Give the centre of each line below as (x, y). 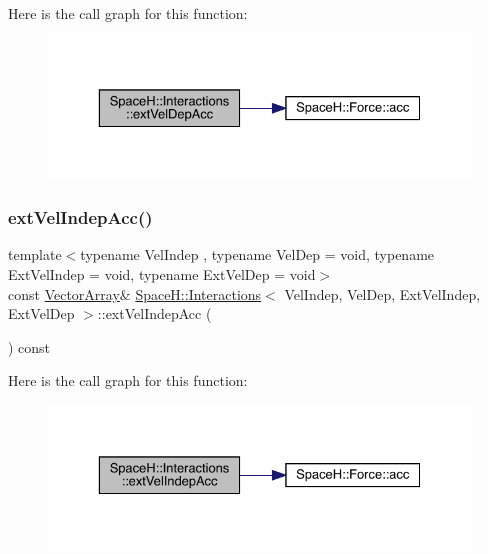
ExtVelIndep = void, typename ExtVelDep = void (162, 273)
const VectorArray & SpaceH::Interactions (135, 293)
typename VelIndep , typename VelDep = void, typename (257, 254)
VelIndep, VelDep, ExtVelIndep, (382, 293)
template (35, 254)
